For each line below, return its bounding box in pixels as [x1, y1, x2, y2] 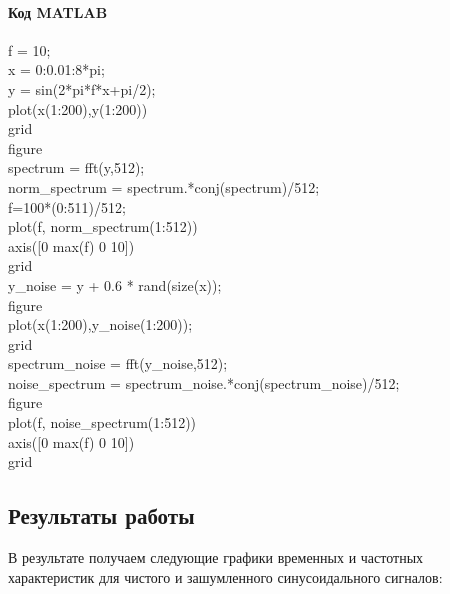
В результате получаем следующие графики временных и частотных [8, 547, 424, 568]
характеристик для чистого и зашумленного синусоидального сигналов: [8, 566, 443, 587]
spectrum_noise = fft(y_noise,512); [8, 353, 228, 374]
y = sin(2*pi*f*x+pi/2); [8, 78, 156, 99]
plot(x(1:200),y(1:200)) [8, 98, 148, 119]
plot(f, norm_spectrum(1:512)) [8, 216, 198, 237]
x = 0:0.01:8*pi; [8, 59, 105, 80]
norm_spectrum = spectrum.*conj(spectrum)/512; [8, 176, 320, 197]
